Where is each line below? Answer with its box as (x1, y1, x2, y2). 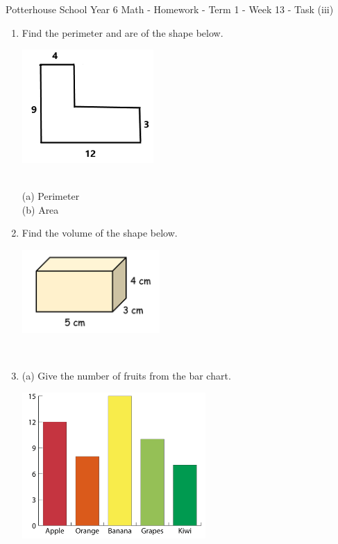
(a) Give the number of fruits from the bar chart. (22, 368, 231, 383)
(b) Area (22, 202, 59, 216)
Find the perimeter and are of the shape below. (22, 25, 223, 40)
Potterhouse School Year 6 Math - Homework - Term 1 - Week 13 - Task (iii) (6, 2, 334, 16)
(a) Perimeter (22, 189, 80, 203)
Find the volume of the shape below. (22, 226, 178, 240)
